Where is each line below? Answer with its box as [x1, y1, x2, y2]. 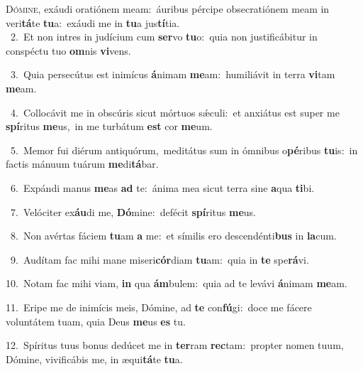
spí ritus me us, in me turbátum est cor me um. [6, 119, 213, 134]
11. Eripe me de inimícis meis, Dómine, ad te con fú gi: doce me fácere [6, 299, 312, 314]
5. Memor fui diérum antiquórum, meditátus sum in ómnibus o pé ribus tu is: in [10, 142, 358, 157]
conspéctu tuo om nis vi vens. [6, 43, 131, 58]
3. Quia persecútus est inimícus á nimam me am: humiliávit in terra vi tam [10, 67, 335, 82]
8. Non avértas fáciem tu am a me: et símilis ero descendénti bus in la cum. [10, 228, 337, 243]
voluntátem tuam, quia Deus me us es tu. [6, 313, 186, 328]
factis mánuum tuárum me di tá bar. [6, 156, 159, 171]
